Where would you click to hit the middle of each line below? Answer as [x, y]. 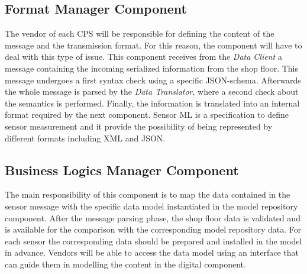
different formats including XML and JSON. [85, 138]
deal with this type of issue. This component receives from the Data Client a [143, 57]
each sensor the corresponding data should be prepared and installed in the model [153, 241]
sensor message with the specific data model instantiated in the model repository [151, 206]
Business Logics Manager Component [122, 170]
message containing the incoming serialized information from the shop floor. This [151, 68]
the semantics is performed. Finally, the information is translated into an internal [152, 103]
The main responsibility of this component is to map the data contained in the [148, 194]
